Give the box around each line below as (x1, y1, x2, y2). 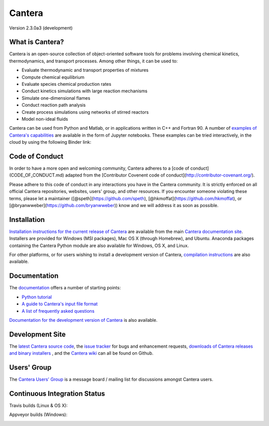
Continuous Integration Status (9, 389, 105, 398)
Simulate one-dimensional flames (21, 95, 91, 101)
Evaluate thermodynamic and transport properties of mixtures (21, 67, 149, 73)
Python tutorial (21, 294, 52, 300)
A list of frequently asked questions (21, 308, 95, 314)
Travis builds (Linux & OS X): (9, 403, 68, 409)
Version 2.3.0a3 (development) (9, 25, 73, 31)
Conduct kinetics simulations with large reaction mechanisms (21, 88, 148, 94)
